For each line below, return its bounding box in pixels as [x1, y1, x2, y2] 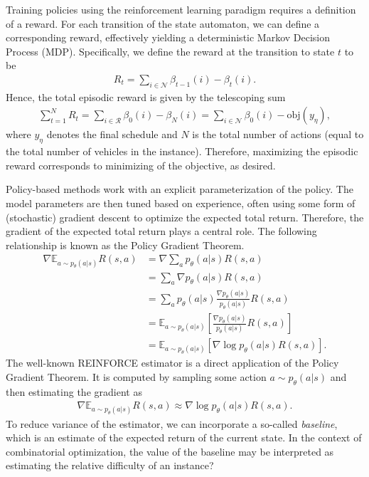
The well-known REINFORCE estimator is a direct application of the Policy [6, 355, 339, 370]
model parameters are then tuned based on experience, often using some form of [6, 196, 355, 210]
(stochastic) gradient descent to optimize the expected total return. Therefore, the [6, 209, 364, 224]
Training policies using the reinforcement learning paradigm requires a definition [6, 2, 356, 16]
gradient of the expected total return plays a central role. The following [6, 224, 317, 238]
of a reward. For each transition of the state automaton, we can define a [6, 16, 320, 31]
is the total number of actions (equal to [192, 127, 364, 142]
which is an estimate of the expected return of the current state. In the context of [6, 430, 362, 445]
